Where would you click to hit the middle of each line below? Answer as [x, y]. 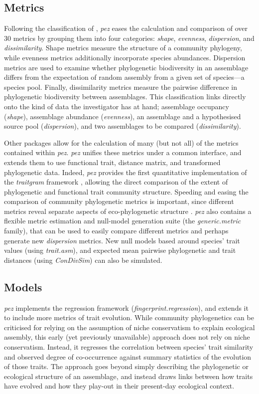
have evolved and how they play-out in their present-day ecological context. [119, 386]
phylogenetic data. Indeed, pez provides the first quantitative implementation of [126, 172]
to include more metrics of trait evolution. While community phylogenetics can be [129, 317]
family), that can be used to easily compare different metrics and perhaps [116, 231]
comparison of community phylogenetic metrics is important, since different [119, 201]
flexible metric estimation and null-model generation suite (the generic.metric [123, 221]
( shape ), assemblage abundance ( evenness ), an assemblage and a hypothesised [123, 116]
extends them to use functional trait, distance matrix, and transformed [112, 162]
